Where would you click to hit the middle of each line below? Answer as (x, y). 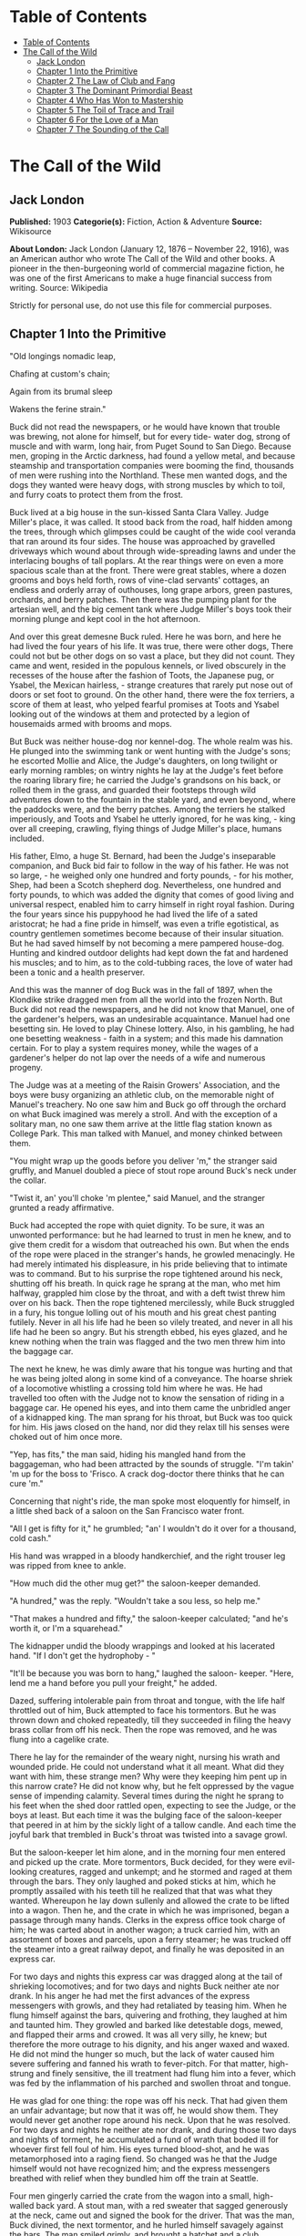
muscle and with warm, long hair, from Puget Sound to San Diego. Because (150, 446)
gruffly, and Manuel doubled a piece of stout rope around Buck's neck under (153, 1170)
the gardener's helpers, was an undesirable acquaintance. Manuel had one (150, 1019)
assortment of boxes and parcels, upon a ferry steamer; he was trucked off (150, 1939)
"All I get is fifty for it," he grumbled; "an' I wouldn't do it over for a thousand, (153, 1528)
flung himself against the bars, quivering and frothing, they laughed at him (148, 2015)
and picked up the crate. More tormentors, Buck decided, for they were (143, 1861)
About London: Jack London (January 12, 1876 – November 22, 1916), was (149, 249)
